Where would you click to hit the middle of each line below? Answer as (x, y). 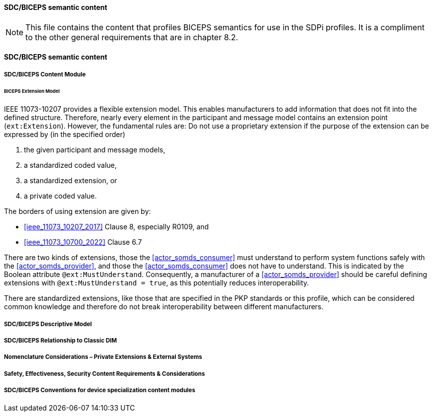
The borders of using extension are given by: (78, 211)
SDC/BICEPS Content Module (45, 74)
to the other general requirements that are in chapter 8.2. (132, 37)
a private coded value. (60, 196)
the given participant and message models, (95, 150)
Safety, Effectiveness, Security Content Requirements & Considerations (105, 374)
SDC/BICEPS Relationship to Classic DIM (61, 341)
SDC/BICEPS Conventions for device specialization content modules (100, 390)
